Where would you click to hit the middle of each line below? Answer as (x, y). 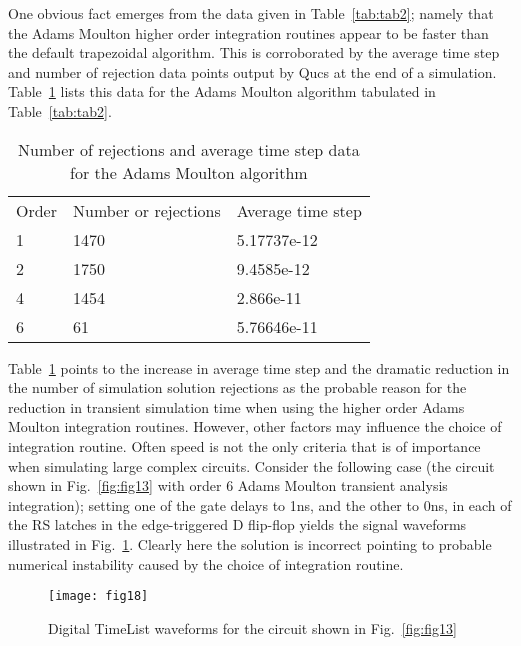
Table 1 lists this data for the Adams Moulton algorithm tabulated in (222, 91)
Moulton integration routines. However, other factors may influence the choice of (255, 426)
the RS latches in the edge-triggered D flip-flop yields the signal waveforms (237, 524)
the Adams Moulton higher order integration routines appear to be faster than (248, 32)
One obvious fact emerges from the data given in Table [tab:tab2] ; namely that (251, 13)
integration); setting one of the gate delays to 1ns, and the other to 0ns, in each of (260, 504)
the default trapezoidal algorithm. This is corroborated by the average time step (254, 52)
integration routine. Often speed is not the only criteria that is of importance (244, 445)
